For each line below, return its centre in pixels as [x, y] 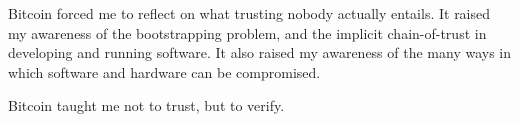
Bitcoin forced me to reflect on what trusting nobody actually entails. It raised [249, 13]
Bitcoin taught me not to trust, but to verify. [146, 105]
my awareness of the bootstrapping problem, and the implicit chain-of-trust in [247, 32]
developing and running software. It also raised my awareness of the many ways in [260, 52]
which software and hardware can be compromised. [164, 71]
